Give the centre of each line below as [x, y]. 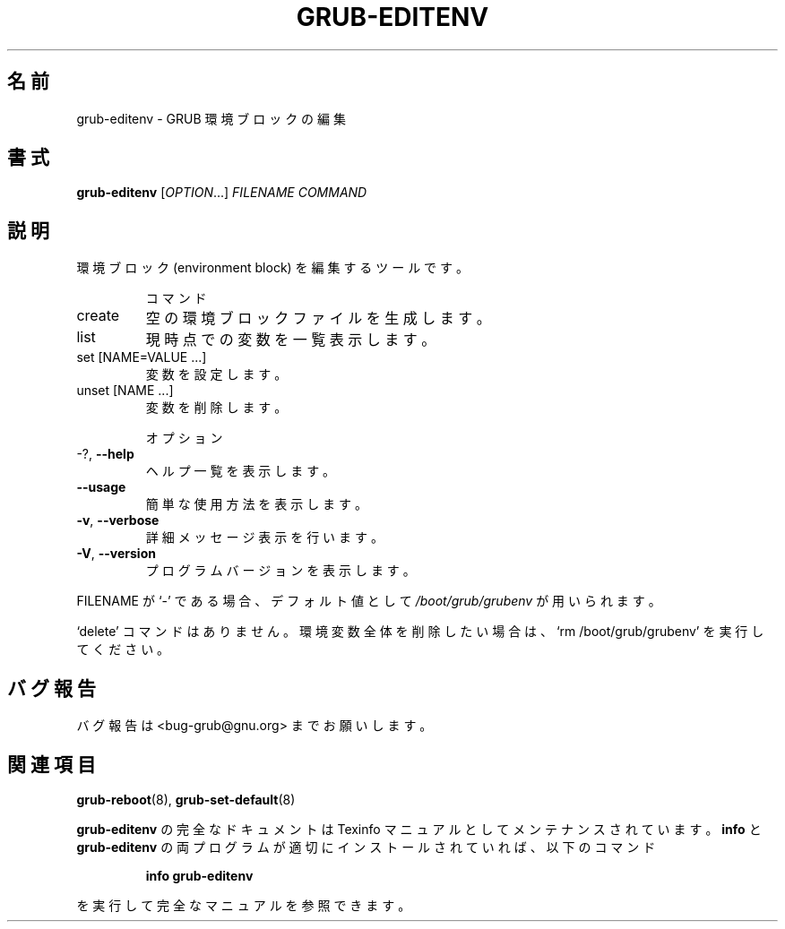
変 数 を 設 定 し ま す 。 [216, 374]
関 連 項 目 [52, 764]
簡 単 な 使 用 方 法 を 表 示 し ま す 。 [256, 504]
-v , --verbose [118, 520]
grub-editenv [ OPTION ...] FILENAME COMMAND [222, 193]
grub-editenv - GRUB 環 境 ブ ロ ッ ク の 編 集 [211, 118]
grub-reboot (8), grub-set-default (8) [186, 799]
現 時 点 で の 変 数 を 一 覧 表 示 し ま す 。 [291, 340]
